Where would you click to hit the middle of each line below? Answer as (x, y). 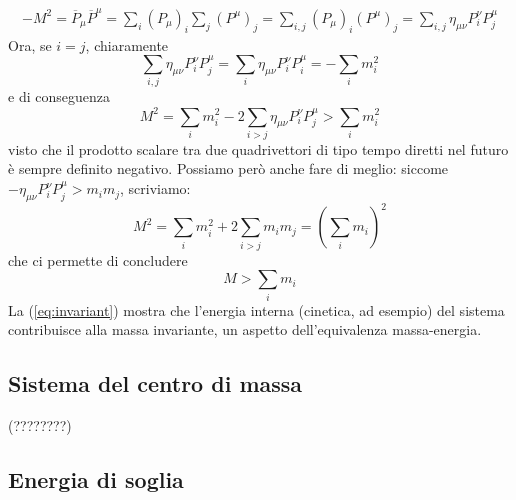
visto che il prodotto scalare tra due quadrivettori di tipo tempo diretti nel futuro (258, 148)
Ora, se (30, 44)
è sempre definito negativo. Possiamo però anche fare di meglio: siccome (228, 168)
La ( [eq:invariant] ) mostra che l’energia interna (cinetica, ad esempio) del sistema (256, 309)
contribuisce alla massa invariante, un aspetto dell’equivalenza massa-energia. (245, 329)
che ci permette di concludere (98, 259)
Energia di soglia (96, 479)
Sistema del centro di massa (155, 383)
